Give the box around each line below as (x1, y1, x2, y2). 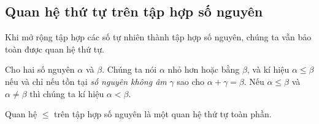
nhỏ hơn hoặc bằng (167, 63, 240, 76)
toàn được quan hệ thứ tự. (5, 42, 104, 55)
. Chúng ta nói (102, 63, 157, 76)
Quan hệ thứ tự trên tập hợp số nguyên (5, 2, 263, 21)
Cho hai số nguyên (5, 63, 75, 76)
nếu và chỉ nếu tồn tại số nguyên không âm (5, 75, 167, 87)
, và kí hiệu (247, 63, 290, 76)
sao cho (177, 75, 205, 87)
